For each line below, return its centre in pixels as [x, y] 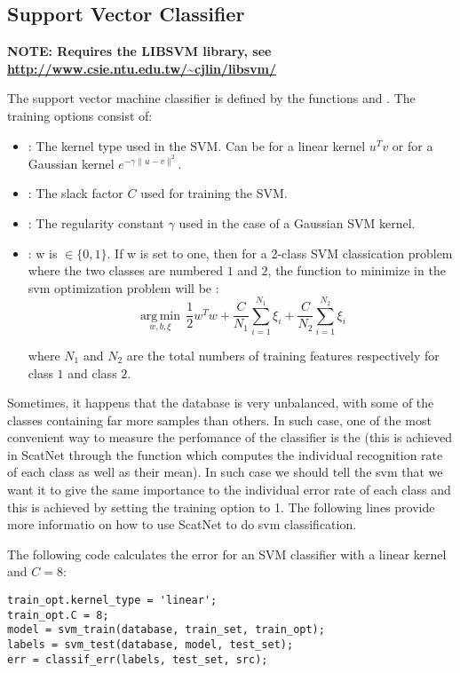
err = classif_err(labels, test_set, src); [138, 659]
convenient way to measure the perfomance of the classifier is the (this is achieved [230, 437]
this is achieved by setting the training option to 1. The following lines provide [221, 507]
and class [92, 372]
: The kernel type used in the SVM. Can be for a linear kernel [197, 145]
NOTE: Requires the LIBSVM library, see [139, 51]
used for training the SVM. [214, 193]
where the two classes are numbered [126, 270]
